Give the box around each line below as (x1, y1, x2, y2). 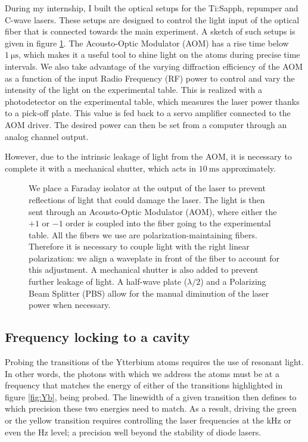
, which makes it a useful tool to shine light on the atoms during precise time (18, 48, 300, 61)
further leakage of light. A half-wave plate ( (29, 275, 188, 288)
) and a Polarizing (200, 275, 266, 288)
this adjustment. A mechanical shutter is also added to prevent (29, 263, 259, 276)
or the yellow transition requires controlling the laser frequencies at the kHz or (5, 414, 291, 427)
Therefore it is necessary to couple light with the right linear (29, 240, 250, 253)
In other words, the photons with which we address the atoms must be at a (5, 367, 279, 379)
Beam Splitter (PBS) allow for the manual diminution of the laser (29, 287, 269, 299)
